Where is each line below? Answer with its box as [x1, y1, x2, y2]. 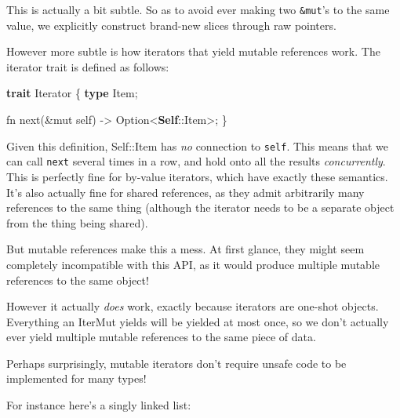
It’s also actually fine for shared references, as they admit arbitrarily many [6, 184, 365, 200]
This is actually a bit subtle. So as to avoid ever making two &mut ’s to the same [6, 2, 390, 17]
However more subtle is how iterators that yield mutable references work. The [6, 43, 380, 60]
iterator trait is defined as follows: [6, 58, 169, 75]
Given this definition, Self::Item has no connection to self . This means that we [6, 137, 389, 154]
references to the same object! [6, 271, 149, 288]
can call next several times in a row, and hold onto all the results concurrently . [6, 153, 386, 169]
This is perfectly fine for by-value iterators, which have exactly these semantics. [6, 168, 388, 184]
